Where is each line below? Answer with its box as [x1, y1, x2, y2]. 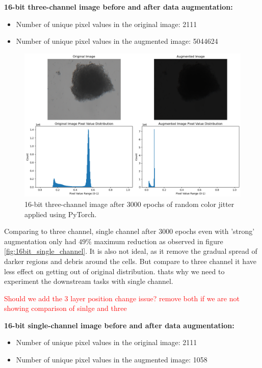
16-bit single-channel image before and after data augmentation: [4, 320, 234, 330]
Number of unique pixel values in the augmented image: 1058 [16, 354, 207, 365]
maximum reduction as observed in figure [94, 235, 223, 246]
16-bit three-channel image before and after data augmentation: [4, 2, 233, 12]
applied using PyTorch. [24, 208, 97, 219]
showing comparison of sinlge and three [4, 303, 127, 313]
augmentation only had [4, 235, 76, 246]
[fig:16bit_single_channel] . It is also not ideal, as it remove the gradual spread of [4, 246, 257, 256]
